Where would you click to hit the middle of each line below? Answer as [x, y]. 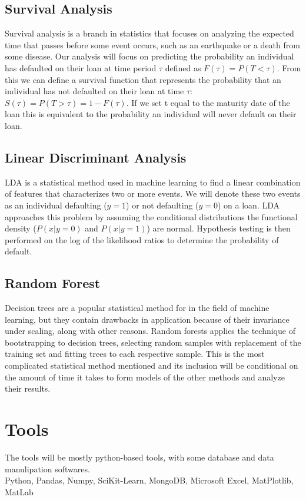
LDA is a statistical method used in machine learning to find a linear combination [153, 182]
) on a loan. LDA [248, 205]
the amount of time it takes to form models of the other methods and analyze [145, 377]
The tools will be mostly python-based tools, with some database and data [139, 457]
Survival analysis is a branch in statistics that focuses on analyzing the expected [149, 33]
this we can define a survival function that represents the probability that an [143, 79]
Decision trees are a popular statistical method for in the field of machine [137, 308]
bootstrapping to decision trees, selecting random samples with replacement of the [153, 342]
